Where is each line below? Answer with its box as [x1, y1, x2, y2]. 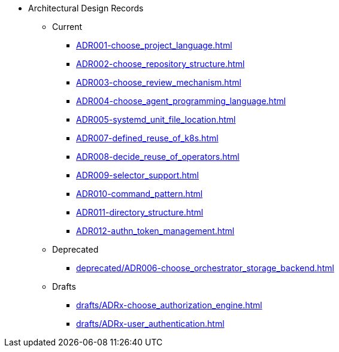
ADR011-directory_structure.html [76, 207, 204, 217]
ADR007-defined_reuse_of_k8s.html [76, 133, 219, 143]
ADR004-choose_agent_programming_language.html [76, 96, 286, 106]
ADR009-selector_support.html [76, 170, 199, 180]
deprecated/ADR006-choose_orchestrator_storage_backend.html [76, 263, 334, 273]
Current [52, 22, 83, 32]
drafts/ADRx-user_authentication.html [76, 318, 225, 329]
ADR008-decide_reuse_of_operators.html [76, 151, 240, 162]
